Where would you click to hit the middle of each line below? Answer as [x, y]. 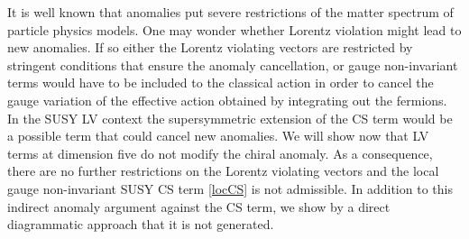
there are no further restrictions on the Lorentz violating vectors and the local [223, 171]
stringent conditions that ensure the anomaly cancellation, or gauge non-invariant [233, 64]
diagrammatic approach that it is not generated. [141, 224]
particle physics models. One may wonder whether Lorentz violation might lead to [234, 29]
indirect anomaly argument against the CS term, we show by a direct [199, 206]
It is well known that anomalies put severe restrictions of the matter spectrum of [230, 12]
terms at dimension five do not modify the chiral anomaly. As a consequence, [220, 153]
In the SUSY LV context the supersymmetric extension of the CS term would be [230, 118]
